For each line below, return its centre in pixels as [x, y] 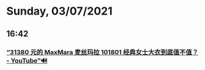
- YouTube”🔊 [27, 60]
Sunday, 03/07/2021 [60, 11]
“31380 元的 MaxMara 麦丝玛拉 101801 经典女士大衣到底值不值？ [102, 52]
